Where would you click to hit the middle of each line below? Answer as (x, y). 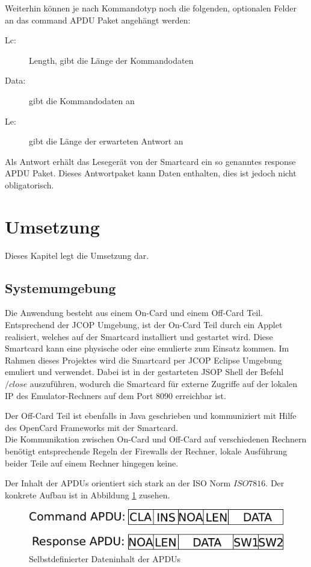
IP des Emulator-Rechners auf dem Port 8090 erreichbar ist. (115, 395)
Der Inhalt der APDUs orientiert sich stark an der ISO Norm (118, 483)
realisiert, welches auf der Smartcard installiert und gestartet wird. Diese (139, 336)
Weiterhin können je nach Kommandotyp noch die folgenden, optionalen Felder (151, 8)
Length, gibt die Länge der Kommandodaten (111, 60)
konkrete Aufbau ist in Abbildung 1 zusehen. (88, 494)
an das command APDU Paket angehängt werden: (98, 20)
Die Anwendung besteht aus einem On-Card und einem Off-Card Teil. (134, 313)
